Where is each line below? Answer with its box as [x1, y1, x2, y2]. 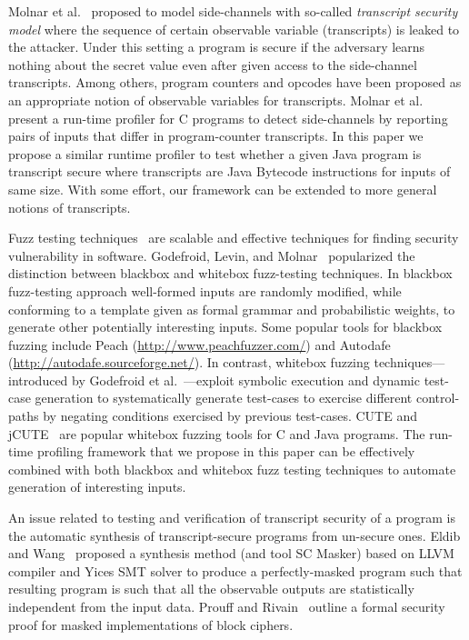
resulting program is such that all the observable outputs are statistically [8, 579, 414, 598]
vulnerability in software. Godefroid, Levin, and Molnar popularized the [8, 245, 415, 265]
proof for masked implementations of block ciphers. [8, 615, 294, 634]
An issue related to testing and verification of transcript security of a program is [8, 508, 455, 527]
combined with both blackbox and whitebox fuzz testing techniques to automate [8, 459, 456, 478]
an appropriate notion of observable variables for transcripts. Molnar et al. [8, 90, 424, 109]
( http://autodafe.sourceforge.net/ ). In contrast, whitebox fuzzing [8, 353, 370, 372]
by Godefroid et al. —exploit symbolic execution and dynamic [72, 370, 420, 389]
